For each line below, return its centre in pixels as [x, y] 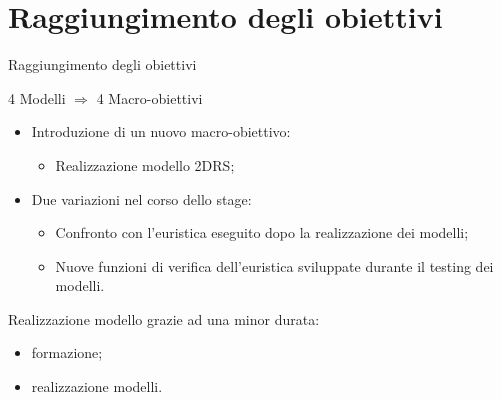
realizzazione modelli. [97, 386]
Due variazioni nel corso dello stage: [141, 198]
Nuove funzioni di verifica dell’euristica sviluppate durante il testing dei [274, 265]
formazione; [67, 352]
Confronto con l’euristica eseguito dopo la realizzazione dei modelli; [262, 232]
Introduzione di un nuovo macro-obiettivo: [161, 131]
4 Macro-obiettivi [149, 97]
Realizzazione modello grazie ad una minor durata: [164, 318]
